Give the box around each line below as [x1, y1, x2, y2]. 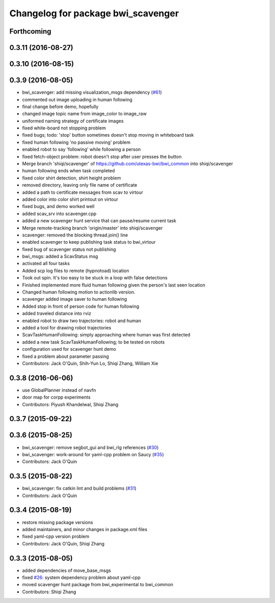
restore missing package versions [22, 519, 93, 525]
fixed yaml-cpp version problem [22, 533, 90, 540]
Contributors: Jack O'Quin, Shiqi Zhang [22, 540, 104, 546]
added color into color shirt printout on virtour [22, 196, 118, 202]
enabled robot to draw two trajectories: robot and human [22, 318, 141, 324]
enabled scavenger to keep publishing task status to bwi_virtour [22, 239, 156, 245]
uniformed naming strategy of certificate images [22, 118, 124, 124]
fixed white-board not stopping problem [22, 125, 106, 131]
